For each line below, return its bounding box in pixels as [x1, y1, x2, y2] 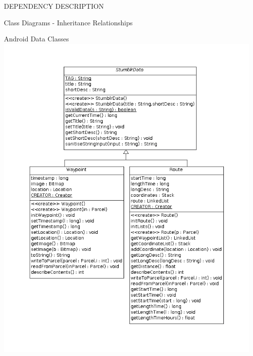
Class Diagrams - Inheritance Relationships [4, 17, 133, 27]
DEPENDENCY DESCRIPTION [4, 1, 104, 11]
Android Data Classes [4, 34, 69, 44]
